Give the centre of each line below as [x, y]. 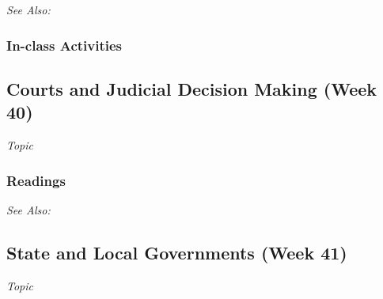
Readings [36, 180]
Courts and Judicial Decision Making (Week [192, 88]
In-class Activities [64, 45]
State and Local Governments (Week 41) [177, 252]
